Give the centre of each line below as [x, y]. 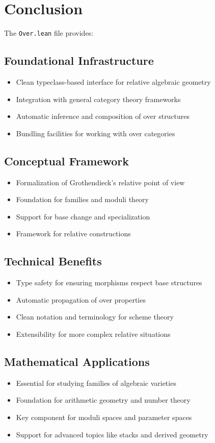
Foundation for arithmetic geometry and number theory [103, 400]
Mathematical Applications [77, 361]
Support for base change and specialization [83, 216]
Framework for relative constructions [73, 233]
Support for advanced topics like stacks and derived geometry [112, 434]
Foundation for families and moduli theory [82, 199]
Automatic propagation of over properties [81, 299]
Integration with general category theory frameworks [98, 99]
